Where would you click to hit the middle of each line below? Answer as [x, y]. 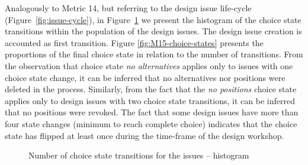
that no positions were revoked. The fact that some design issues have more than [152, 112]
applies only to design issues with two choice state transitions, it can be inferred [150, 100]
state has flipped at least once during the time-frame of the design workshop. [145, 135]
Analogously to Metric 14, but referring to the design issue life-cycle [128, 8]
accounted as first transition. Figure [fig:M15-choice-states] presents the [134, 42]
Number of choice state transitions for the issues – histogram [139, 155]
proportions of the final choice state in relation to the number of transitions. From [154, 54]
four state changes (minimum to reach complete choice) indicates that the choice [151, 123]
